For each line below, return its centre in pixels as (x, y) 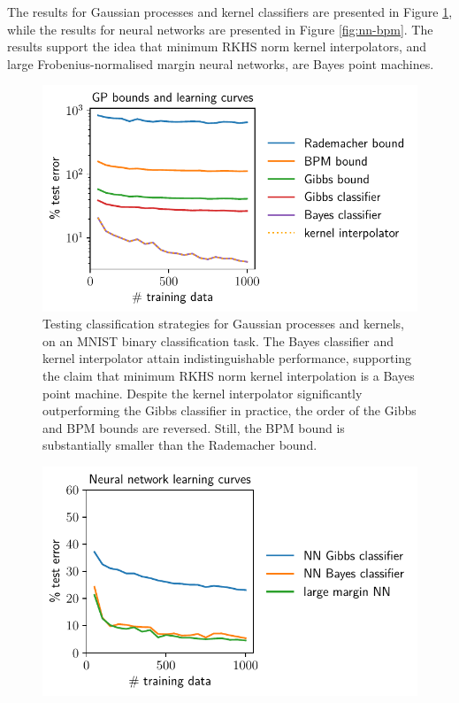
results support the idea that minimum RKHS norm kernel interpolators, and (217, 46)
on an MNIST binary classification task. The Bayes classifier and (218, 340)
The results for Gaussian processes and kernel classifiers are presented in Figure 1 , (230, 12)
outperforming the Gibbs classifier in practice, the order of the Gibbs (229, 410)
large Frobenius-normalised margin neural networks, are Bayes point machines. (221, 63)
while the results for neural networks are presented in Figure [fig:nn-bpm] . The (220, 29)
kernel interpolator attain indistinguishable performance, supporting (227, 358)
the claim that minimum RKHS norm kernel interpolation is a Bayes (229, 375)
